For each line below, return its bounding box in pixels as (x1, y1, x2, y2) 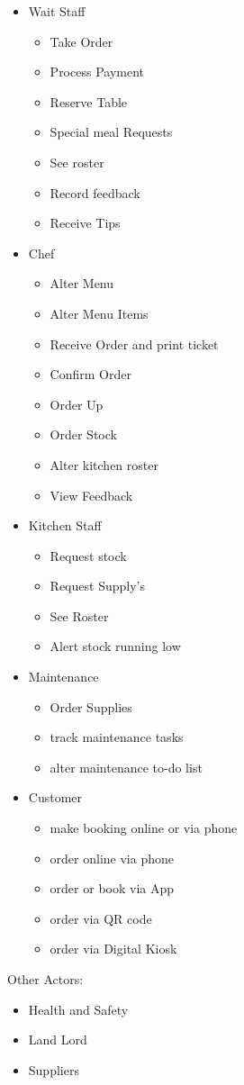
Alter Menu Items (50, 303, 149, 322)
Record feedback (50, 183, 140, 202)
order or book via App (50, 879, 175, 898)
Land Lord (28, 1030, 87, 1049)
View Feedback (50, 485, 133, 504)
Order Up (50, 394, 104, 413)
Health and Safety (28, 999, 129, 1018)
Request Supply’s (50, 576, 145, 595)
